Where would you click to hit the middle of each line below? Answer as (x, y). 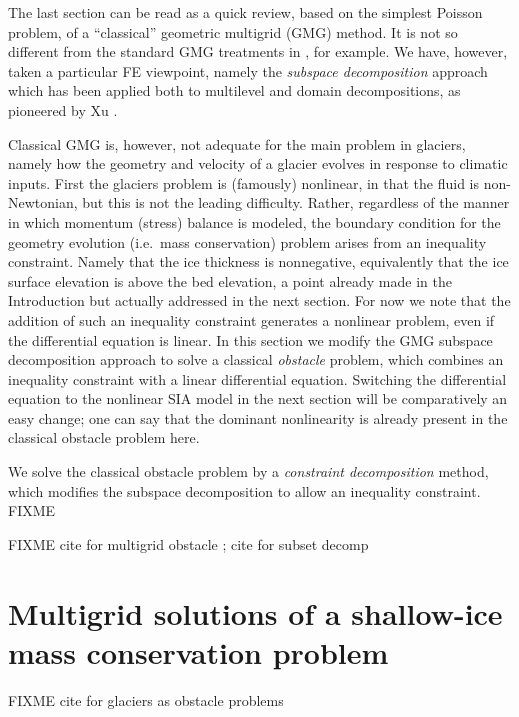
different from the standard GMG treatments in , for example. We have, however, (258, 51)
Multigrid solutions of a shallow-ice (255, 612)
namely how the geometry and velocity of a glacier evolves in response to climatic (258, 163)
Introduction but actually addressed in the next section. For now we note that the (259, 300)
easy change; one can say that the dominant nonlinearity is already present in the (258, 417)
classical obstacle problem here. (104, 437)
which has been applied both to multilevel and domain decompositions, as (234, 90)
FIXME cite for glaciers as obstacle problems (146, 699)
